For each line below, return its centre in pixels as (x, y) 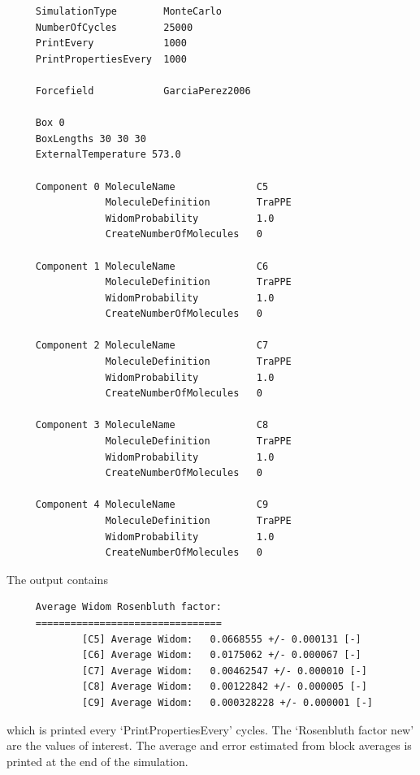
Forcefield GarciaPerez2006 (143, 91)
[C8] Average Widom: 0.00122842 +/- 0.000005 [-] (225, 687)
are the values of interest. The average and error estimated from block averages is (209, 745)
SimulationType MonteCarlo (128, 11)
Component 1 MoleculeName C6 (152, 266)
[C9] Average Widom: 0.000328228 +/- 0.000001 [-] (228, 702)
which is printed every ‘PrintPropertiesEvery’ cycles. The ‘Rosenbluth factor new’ (210, 729)
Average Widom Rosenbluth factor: (128, 607)
